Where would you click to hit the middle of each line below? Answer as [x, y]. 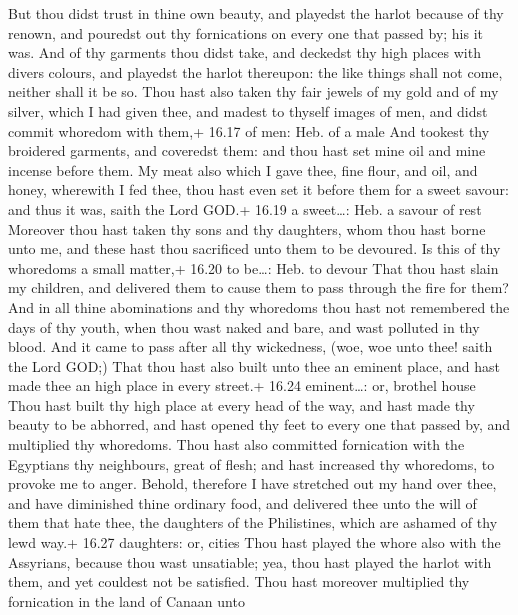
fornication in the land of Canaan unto [126, 600]
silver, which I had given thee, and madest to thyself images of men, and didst [248, 110]
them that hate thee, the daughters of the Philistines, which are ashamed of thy [253, 522]
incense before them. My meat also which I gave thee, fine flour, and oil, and [243, 169]
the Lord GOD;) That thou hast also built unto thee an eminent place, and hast [254, 365]
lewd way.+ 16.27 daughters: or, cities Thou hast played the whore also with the [254, 542]
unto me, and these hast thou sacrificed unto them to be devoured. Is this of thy [254, 248]
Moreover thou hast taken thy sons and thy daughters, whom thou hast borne [247, 228]
